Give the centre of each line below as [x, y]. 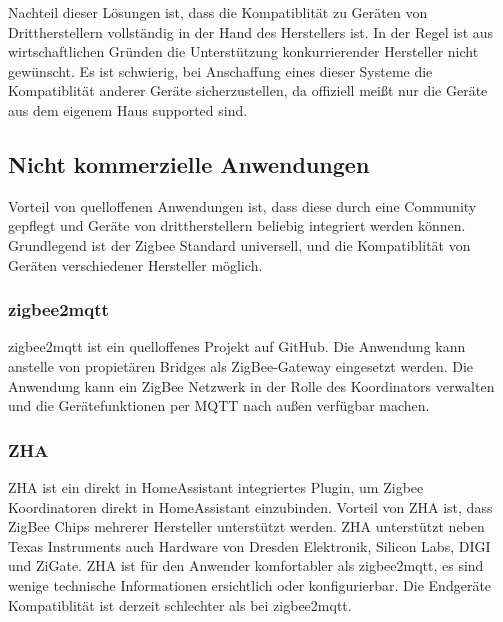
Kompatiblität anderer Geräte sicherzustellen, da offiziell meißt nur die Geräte [248, 90]
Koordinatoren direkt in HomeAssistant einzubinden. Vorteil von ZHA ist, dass [250, 506]
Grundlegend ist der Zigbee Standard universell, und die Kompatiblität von [239, 244]
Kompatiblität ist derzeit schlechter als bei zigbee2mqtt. [180, 604]
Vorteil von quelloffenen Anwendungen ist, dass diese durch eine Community [242, 205]
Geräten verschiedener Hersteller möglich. [135, 264]
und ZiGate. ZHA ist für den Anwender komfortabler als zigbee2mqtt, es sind [246, 565]
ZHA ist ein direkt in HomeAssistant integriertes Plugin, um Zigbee [216, 486]
